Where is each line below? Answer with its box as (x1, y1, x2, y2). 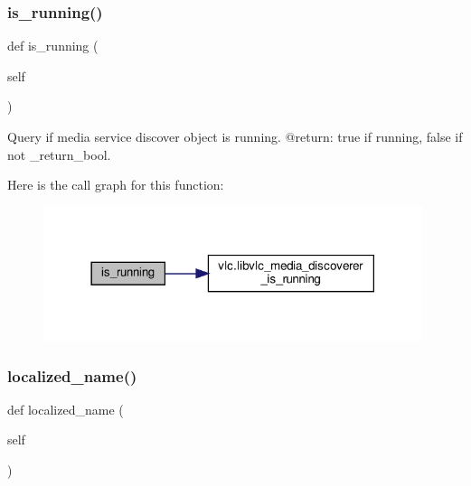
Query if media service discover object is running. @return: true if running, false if (7, 127, 463, 145)
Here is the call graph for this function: (7, 175, 224, 194)
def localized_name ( (7, 399, 124, 418)
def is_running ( (7, 36, 99, 55)
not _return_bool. (7, 145, 111, 164)
